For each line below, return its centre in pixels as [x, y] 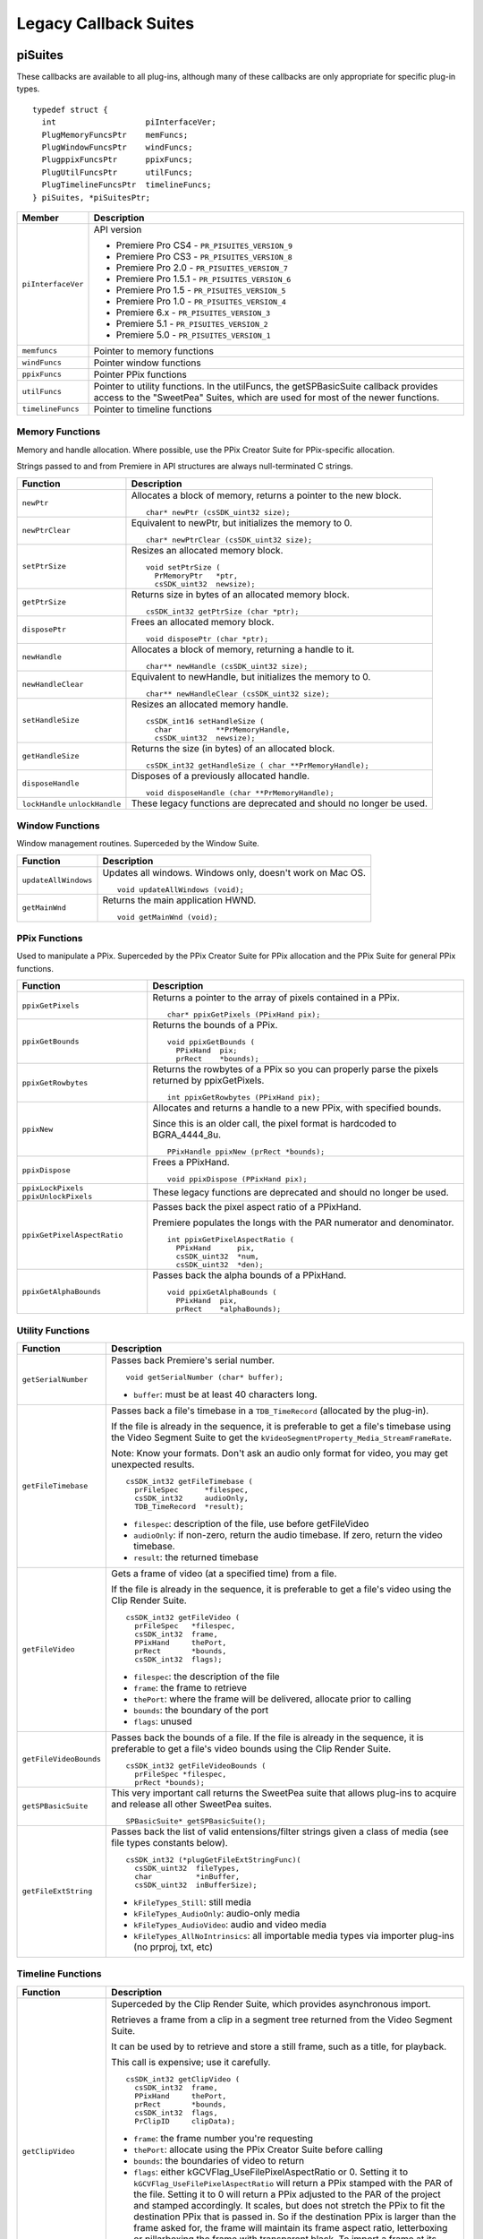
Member [40, 218]
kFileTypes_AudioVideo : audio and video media [230, 1924]
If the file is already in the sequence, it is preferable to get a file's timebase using [281, 1426]
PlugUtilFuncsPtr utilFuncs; [117, 172]
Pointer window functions [147, 363]
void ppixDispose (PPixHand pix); [237, 1179]
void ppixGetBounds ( [211, 1042]
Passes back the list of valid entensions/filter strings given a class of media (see [280, 1832]
